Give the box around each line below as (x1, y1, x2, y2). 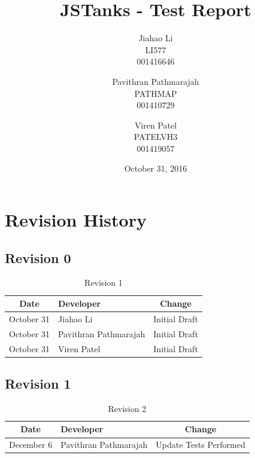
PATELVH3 (133, 130, 178, 143)
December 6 (9, 438, 53, 451)
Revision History (5, 207, 147, 232)
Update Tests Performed (156, 438, 245, 451)
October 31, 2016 (124, 162, 187, 175)
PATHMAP (134, 87, 177, 99)
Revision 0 (5, 248, 71, 267)
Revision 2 (108, 402, 147, 414)
